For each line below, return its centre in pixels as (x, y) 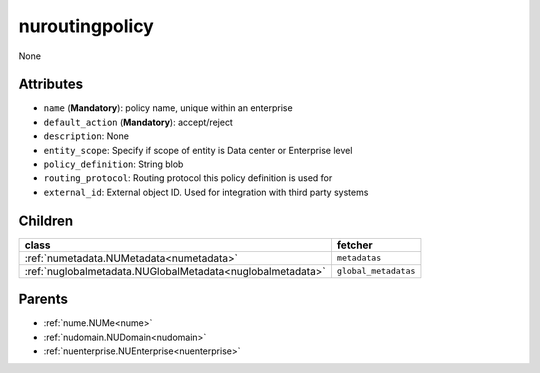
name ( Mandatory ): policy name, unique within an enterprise (168, 108)
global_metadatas (376, 271)
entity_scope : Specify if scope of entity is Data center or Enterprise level (198, 150)
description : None (86, 136)
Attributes (51, 84)
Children (46, 220)
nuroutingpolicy (86, 26)
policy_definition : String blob (113, 164)
